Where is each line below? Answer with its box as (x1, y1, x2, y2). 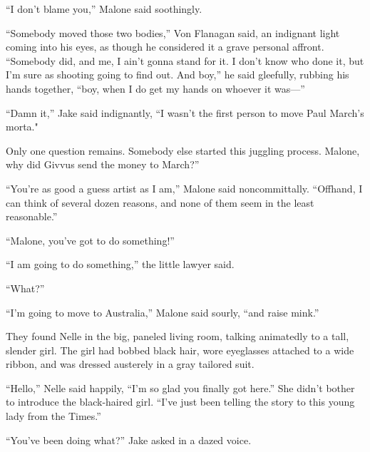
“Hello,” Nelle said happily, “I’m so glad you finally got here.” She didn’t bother (6, 380, 355, 395)
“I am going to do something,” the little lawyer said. (6, 257, 235, 272)
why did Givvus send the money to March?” (6, 157, 200, 172)
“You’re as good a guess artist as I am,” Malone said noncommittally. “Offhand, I (6, 180, 363, 195)
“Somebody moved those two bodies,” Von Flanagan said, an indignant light (6, 25, 340, 40)
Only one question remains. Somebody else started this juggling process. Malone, (6, 143, 360, 158)
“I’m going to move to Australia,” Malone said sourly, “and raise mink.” (6, 304, 319, 319)
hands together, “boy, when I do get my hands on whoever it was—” (6, 81, 305, 96)
